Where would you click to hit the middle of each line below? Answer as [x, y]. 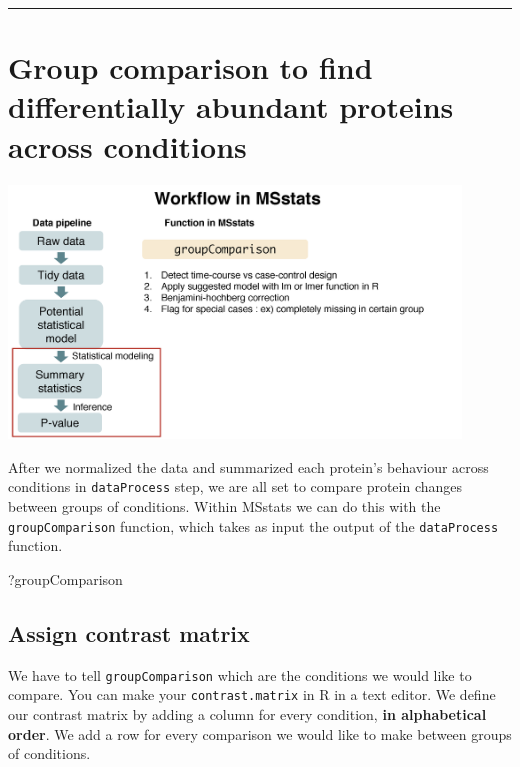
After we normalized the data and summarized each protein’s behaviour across [248, 466]
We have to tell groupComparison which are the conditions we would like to [240, 674]
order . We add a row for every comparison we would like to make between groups [260, 733]
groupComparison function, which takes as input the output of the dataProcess [253, 525]
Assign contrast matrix [129, 632]
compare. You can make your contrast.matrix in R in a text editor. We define [252, 694]
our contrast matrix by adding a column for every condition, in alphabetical [247, 714]
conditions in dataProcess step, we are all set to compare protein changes [235, 486]
